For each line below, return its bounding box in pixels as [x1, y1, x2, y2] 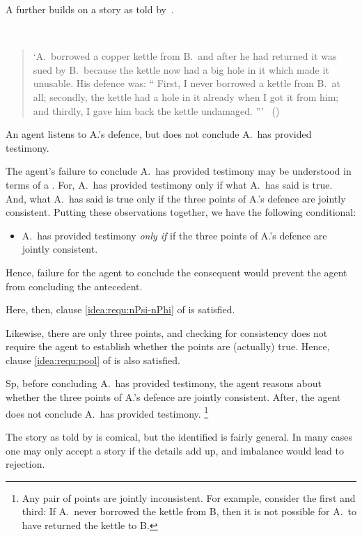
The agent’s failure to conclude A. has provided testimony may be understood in [6, 164, 352, 178]
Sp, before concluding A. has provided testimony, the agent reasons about [6, 376, 322, 391]
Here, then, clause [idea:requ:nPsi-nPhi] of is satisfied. [6, 302, 235, 317]
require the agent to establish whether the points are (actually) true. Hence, [6, 339, 330, 354]
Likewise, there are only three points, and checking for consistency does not [6, 325, 328, 340]
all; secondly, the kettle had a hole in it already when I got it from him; [33, 89, 339, 104]
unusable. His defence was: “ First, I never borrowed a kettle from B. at [33, 76, 340, 90]
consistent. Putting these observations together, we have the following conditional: [6, 205, 356, 219]
